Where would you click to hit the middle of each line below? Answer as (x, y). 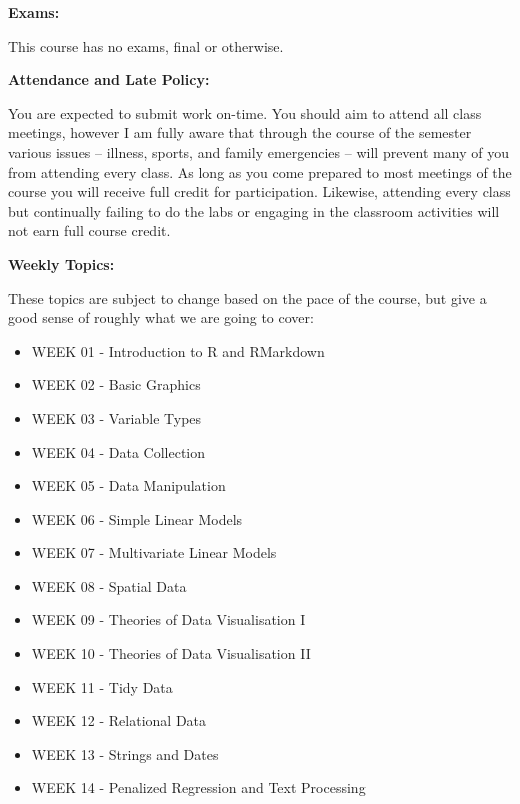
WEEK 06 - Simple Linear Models (137, 518)
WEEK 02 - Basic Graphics (116, 384)
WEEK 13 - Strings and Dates (125, 753)
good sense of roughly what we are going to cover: (161, 317)
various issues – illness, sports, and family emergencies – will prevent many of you (258, 151)
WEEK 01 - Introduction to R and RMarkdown (178, 350)
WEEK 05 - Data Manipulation (128, 485)
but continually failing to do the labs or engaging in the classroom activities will (254, 210)
